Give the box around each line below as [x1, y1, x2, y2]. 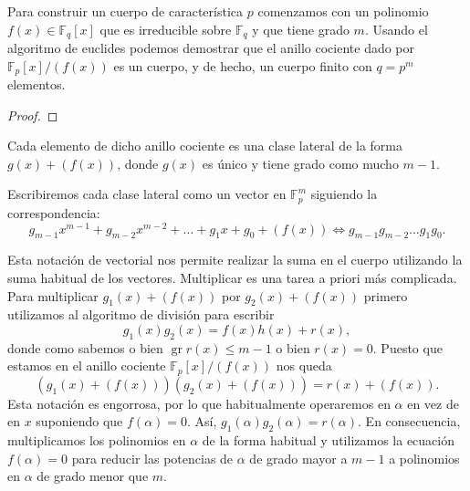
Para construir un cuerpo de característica [7, 2, 244, 20]
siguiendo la [310, 184, 378, 204]
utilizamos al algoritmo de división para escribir [7, 305, 275, 324]
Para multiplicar [7, 286, 99, 305]
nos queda [276, 356, 332, 375]
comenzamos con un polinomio [257, 2, 429, 20]
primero [363, 286, 408, 305]
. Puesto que [372, 338, 443, 357]
